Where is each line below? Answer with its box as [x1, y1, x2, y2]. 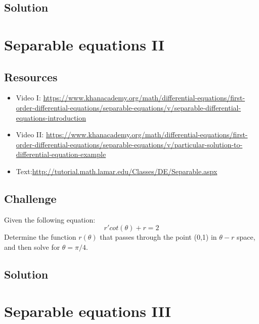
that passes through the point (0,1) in [100, 232, 217, 242]
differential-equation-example [16, 149, 106, 159]
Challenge [4, 190, 57, 206]
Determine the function [4, 232, 76, 242]
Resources [4, 69, 58, 84]
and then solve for [4, 241, 60, 252]
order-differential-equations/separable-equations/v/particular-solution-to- [16, 139, 243, 149]
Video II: [16, 129, 44, 140]
